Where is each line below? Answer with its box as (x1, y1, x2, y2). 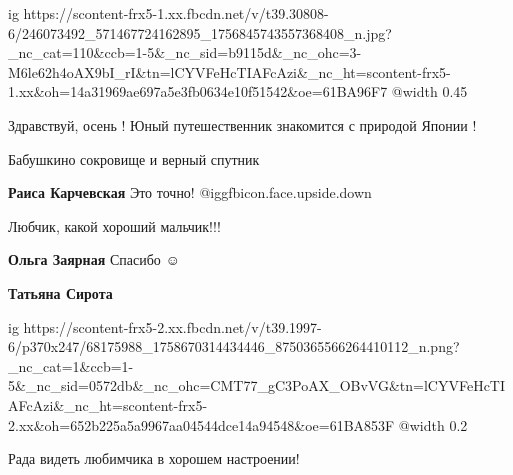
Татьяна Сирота (8, 282, 113, 303)
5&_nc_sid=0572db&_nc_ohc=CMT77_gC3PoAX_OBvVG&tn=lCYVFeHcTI (8, 375, 506, 396)
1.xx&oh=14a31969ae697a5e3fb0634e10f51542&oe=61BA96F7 (8, 81, 388, 102)
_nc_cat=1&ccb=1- (8, 355, 134, 376)
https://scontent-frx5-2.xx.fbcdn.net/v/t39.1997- (23, 316, 322, 337)
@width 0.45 (391, 81, 468, 102)
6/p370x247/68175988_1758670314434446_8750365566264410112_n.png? (8, 336, 460, 357)
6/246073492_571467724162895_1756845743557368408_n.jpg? (8, 22, 392, 43)
